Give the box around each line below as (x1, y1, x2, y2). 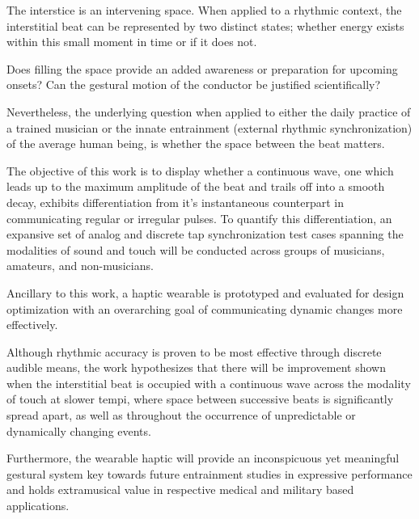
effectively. (6, 316, 58, 333)
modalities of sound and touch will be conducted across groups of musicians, (6, 241, 385, 258)
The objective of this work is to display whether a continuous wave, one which (6, 162, 394, 179)
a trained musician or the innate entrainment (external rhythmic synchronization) (6, 119, 413, 136)
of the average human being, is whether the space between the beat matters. (6, 135, 385, 152)
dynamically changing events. (6, 422, 151, 439)
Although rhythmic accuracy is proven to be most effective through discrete (6, 343, 382, 360)
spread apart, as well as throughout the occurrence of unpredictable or (6, 407, 356, 424)
